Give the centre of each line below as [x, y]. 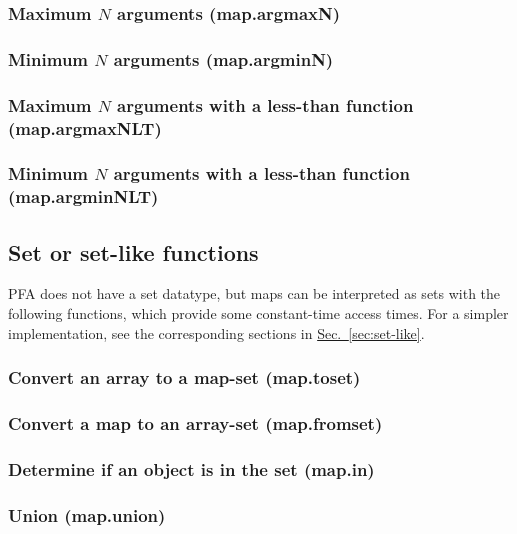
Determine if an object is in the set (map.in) [191, 468]
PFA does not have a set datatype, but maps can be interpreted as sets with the [254, 293]
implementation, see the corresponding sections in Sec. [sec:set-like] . [216, 332]
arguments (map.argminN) [223, 58]
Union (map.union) [87, 514]
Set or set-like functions [133, 251]
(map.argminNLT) [83, 196]
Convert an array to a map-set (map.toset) [184, 377]
